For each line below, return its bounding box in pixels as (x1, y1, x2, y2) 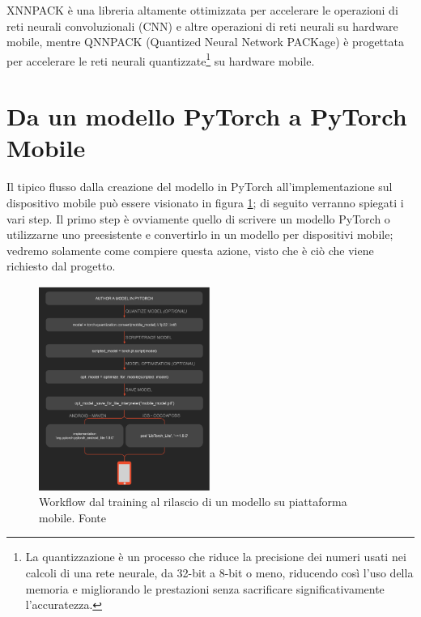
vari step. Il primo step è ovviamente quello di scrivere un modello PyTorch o (6, 210, 390, 227)
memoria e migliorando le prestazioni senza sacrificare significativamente (25, 580, 385, 597)
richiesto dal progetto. (6, 257, 116, 274)
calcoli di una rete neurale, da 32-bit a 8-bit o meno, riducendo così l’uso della (25, 564, 414, 581)
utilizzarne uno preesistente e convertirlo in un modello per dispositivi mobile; (6, 226, 393, 243)
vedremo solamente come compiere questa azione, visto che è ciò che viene (6, 241, 374, 258)
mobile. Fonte (39, 508, 107, 526)
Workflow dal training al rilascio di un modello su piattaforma (39, 493, 347, 510)
